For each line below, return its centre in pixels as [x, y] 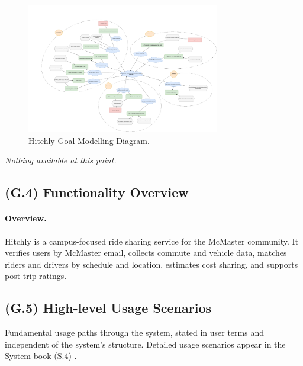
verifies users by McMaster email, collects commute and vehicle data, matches [146, 253]
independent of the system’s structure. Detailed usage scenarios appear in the [145, 344]
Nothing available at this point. [61, 160]
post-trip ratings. [36, 276]
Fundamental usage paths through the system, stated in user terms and [134, 333]
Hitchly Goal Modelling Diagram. [89, 140]
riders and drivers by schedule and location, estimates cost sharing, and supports [151, 264]
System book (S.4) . [41, 356]
